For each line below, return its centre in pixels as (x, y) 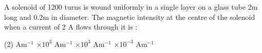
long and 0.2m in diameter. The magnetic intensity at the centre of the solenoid (130, 17)
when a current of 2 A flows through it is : (71, 27)
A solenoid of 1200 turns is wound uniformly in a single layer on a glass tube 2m (131, 7)
